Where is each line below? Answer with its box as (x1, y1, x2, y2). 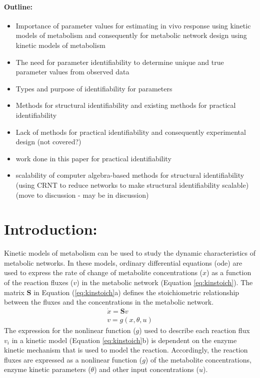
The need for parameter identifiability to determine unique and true (15, 56, 224, 67)
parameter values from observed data (15, 66, 129, 77)
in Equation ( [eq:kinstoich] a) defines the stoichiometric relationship (33, 287, 239, 297)
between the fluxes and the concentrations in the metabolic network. (4, 297, 214, 307)
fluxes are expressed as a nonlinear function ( (4, 354, 142, 365)
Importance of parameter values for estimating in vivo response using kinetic (15, 20, 251, 30)
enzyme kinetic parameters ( (4, 364, 91, 375)
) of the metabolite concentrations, (145, 354, 251, 365)
